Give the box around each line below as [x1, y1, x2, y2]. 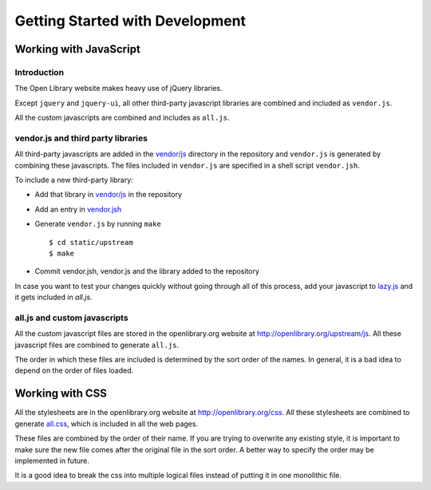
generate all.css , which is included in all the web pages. [14, 419, 199, 429]
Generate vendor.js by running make [34, 219, 161, 229]
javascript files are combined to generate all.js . [14, 340, 180, 350]
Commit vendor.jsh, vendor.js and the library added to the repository [34, 267, 259, 276]
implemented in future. [14, 456, 89, 465]
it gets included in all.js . [14, 292, 93, 302]
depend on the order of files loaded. [14, 366, 134, 375]
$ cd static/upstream [49, 238, 133, 247]
